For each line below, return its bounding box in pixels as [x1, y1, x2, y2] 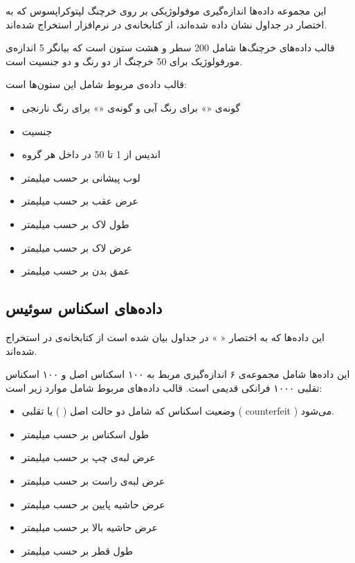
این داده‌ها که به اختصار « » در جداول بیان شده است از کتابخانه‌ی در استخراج [6, 329, 325, 344]
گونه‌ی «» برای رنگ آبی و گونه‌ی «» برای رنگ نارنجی [21, 100, 241, 114]
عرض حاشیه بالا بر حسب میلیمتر [21, 520, 158, 535]
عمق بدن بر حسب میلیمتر [21, 263, 130, 278]
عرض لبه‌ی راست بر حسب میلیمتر [21, 474, 165, 488]
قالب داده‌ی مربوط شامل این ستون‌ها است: [6, 77, 187, 92]
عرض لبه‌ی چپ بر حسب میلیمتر [21, 450, 156, 465]
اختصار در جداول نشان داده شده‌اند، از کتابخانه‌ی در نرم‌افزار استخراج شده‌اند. [6, 17, 327, 31]
